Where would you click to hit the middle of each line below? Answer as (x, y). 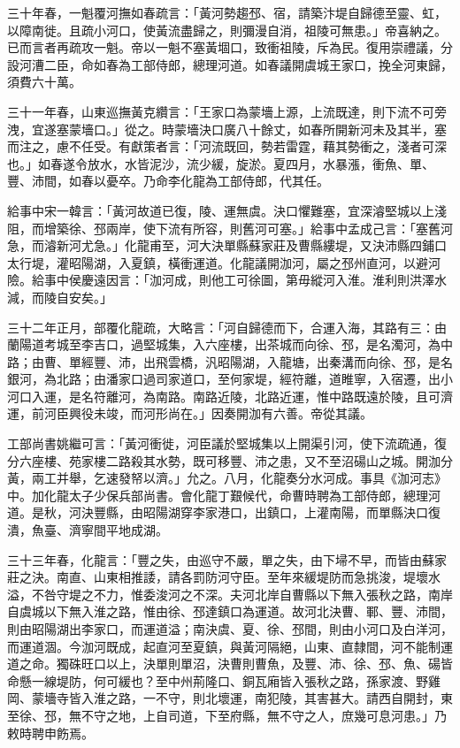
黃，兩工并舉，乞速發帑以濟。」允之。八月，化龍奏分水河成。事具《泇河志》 (227, 478)
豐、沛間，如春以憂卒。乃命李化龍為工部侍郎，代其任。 (168, 181)
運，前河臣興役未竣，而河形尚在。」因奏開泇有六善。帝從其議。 (190, 413)
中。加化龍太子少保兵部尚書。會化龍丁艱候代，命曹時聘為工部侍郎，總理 (218, 495)
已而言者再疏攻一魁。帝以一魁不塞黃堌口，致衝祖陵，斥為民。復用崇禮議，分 (230, 47)
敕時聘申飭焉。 (50, 733)
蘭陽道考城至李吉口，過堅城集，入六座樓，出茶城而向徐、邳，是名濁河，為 (224, 344)
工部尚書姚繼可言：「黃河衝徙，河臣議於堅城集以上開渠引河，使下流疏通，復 (227, 443)
